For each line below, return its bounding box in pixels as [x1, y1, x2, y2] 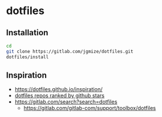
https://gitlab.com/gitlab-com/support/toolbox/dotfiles [23, 105, 156, 112]
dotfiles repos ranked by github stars [14, 92, 105, 99]
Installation [6, 28, 48, 38]
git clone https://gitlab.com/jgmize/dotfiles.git [6, 48, 134, 54]
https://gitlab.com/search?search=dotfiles [14, 98, 118, 105]
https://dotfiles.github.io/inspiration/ [14, 86, 103, 93]
